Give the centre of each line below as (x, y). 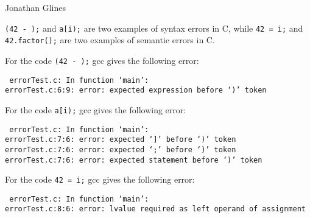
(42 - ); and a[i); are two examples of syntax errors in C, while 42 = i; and (154, 28)
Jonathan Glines (35, 7)
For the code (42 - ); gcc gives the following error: (102, 60)
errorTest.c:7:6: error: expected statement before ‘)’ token (134, 160)
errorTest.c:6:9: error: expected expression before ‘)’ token (136, 90)
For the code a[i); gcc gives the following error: (96, 109)
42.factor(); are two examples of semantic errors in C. (110, 40)
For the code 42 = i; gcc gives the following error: (100, 179)
